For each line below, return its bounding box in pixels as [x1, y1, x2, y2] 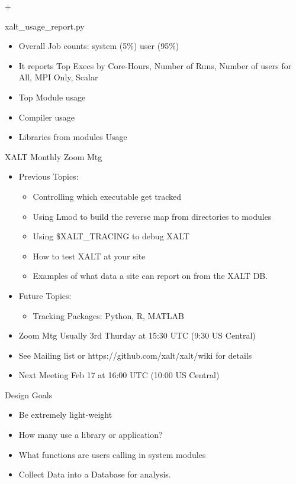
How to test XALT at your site [33, 249, 146, 262]
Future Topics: [18, 289, 72, 301]
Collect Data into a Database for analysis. [18, 468, 171, 480]
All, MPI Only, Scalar [18, 71, 98, 83]
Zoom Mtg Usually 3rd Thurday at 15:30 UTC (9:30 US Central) [18, 329, 256, 342]
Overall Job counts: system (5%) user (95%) [18, 40, 179, 52]
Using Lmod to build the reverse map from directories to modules [33, 210, 272, 222]
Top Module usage [18, 90, 86, 103]
